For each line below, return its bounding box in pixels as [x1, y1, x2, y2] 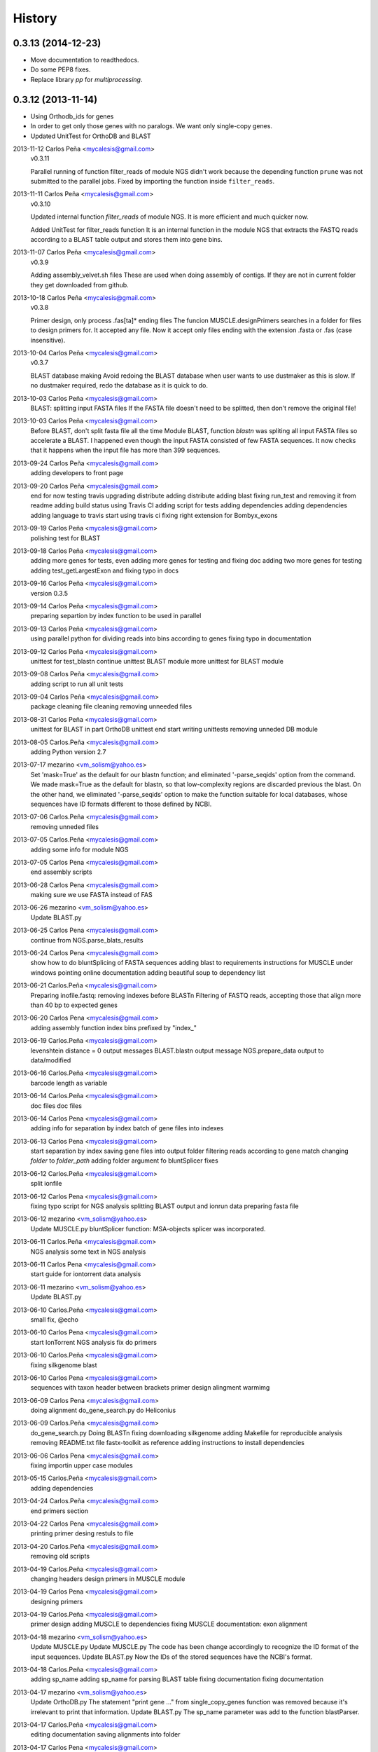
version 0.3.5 [30, 589, 69, 597]
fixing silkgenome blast [30, 1360, 97, 1369]
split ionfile [30, 1179, 62, 1188]
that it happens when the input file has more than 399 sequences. [30, 446, 220, 455]
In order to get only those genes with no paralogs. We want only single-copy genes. [30, 122, 273, 130]
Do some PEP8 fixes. [30, 65, 91, 74]
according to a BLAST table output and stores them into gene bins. [30, 235, 223, 244]
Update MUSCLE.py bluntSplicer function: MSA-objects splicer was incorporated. [30, 1224, 266, 1233]
